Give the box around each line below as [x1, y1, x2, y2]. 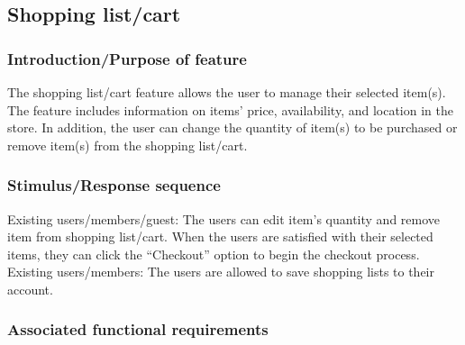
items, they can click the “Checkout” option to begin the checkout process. [7, 244, 420, 263]
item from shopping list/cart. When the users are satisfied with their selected [7, 227, 433, 246]
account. [7, 279, 53, 298]
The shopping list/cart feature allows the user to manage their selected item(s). [7, 83, 446, 101]
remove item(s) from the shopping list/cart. [7, 135, 248, 154]
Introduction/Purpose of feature [7, 47, 247, 69]
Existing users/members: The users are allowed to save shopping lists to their [7, 262, 434, 281]
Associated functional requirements [7, 318, 269, 340]
